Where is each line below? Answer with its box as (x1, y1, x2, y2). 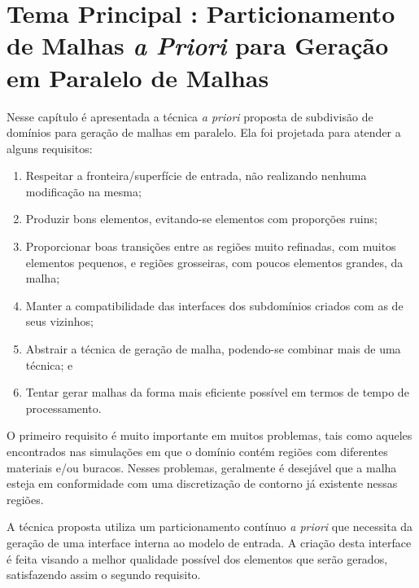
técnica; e (25, 356, 73, 373)
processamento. (25, 399, 102, 416)
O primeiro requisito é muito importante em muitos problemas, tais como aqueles (7, 427, 412, 444)
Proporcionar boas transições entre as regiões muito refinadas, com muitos (25, 238, 396, 255)
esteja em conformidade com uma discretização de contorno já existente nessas (7, 475, 398, 492)
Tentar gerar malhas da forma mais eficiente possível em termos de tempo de (25, 384, 409, 401)
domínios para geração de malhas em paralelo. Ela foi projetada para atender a (7, 124, 401, 141)
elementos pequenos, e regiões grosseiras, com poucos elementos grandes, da (25, 253, 404, 270)
